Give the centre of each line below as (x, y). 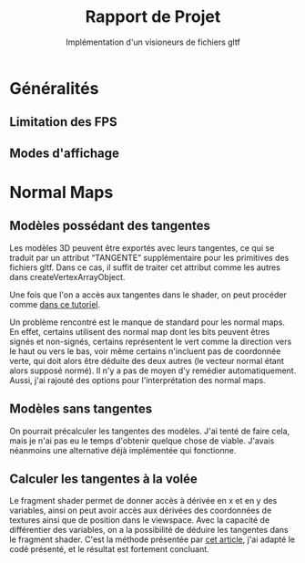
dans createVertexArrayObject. (67, 276)
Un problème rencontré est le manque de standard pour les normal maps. (147, 322)
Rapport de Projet (153, 17)
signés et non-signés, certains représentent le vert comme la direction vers (151, 341)
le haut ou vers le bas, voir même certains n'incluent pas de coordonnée (145, 351)
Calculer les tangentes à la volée (103, 479)
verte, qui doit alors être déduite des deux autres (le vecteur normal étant (147, 360)
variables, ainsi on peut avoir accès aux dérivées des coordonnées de (141, 511)
